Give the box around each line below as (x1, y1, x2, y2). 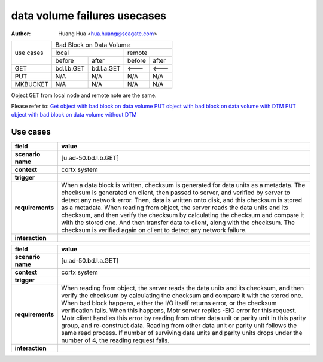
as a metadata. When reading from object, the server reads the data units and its (61, 203, 288, 212)
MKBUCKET (14, 80, 49, 88)
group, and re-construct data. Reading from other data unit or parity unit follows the (60, 321, 297, 329)
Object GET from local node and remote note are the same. (11, 92, 157, 99)
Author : (11, 30, 31, 37)
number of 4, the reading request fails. (60, 336, 170, 344)
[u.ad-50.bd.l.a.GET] (60, 256, 119, 264)
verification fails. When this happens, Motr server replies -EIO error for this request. (60, 306, 297, 314)
